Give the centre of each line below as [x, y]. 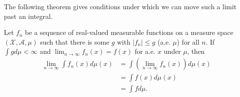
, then [196, 51]
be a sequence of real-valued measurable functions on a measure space [129, 32]
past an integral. [28, 16]
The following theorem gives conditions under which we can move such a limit [120, 6]
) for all [188, 41]
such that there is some [75, 41]
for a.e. [145, 51]
